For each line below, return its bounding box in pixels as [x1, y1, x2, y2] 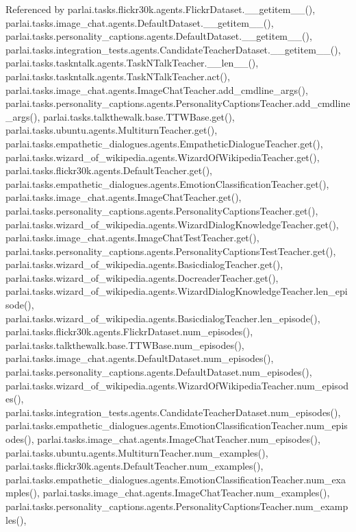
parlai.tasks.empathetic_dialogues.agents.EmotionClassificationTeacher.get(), [5, 176, 329, 191]
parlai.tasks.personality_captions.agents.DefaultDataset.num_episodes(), [5, 365, 312, 379]
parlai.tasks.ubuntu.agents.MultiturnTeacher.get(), [5, 123, 218, 137]
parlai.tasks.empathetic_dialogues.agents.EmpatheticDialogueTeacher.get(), [5, 136, 323, 150]
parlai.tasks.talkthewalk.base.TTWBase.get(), [42, 109, 235, 123]
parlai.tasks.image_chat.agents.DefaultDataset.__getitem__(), [5, 15, 274, 29]
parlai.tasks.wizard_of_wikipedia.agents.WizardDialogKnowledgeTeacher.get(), [5, 217, 339, 231]
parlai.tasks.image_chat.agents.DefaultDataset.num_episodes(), [5, 351, 274, 365]
